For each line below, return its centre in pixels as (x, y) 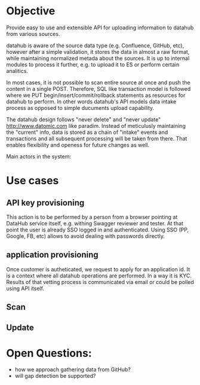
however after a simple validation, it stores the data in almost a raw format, (98, 51)
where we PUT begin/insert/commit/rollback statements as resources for (96, 95)
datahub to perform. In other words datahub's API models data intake (91, 101)
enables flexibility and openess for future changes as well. (78, 145)
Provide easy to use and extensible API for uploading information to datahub (100, 27)
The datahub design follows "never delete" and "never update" (84, 119)
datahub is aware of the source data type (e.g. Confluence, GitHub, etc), (95, 45)
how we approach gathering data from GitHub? (73, 369)
